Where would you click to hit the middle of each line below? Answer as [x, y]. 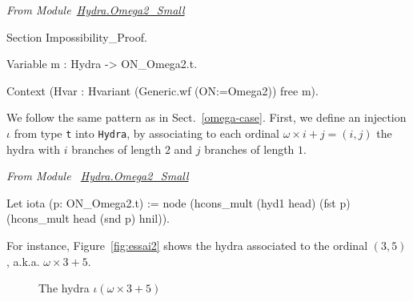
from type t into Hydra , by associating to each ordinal [147, 133]
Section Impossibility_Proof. [77, 36]
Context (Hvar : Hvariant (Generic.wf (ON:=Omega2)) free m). [162, 90]
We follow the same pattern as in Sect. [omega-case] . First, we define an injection [206, 117]
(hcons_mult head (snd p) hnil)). [88, 218]
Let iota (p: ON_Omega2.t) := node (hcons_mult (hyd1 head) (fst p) [178, 202]
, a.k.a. [23, 261]
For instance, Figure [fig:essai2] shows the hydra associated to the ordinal [187, 245]
